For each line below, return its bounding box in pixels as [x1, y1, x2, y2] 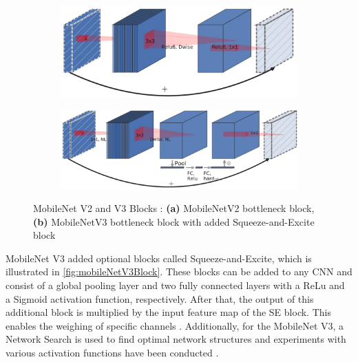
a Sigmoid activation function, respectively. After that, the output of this [6, 291, 314, 306]
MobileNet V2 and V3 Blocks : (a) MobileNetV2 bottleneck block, [33, 201, 315, 215]
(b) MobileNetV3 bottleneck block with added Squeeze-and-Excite [33, 214, 315, 228]
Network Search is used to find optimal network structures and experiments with [6, 332, 346, 346]
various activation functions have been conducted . [6, 345, 219, 360]
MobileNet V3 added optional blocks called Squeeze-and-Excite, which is [6, 251, 312, 265]
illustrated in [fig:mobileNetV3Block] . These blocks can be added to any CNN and [6, 264, 352, 279]
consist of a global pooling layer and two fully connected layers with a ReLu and [6, 278, 345, 292]
